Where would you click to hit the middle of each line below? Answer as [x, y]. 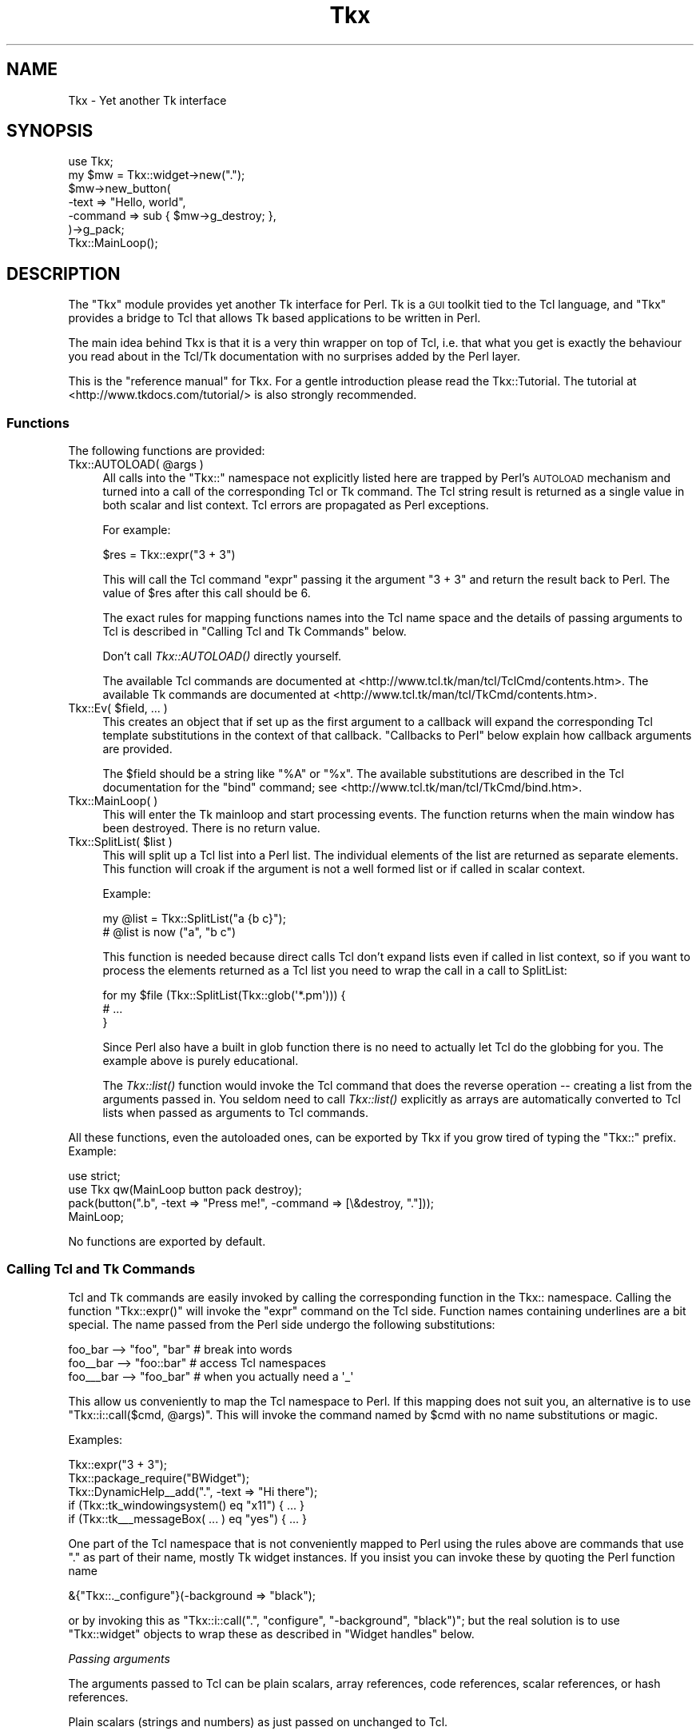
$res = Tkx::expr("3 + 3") [169, 555]
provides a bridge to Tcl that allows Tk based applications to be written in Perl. [274, 318]
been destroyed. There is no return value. [211, 828]
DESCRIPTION [64, 273]
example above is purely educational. [201, 1061]
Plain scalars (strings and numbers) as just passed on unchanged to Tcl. [258, 1721]
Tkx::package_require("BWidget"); [159, 1478]
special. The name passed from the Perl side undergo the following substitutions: [282, 1324]
